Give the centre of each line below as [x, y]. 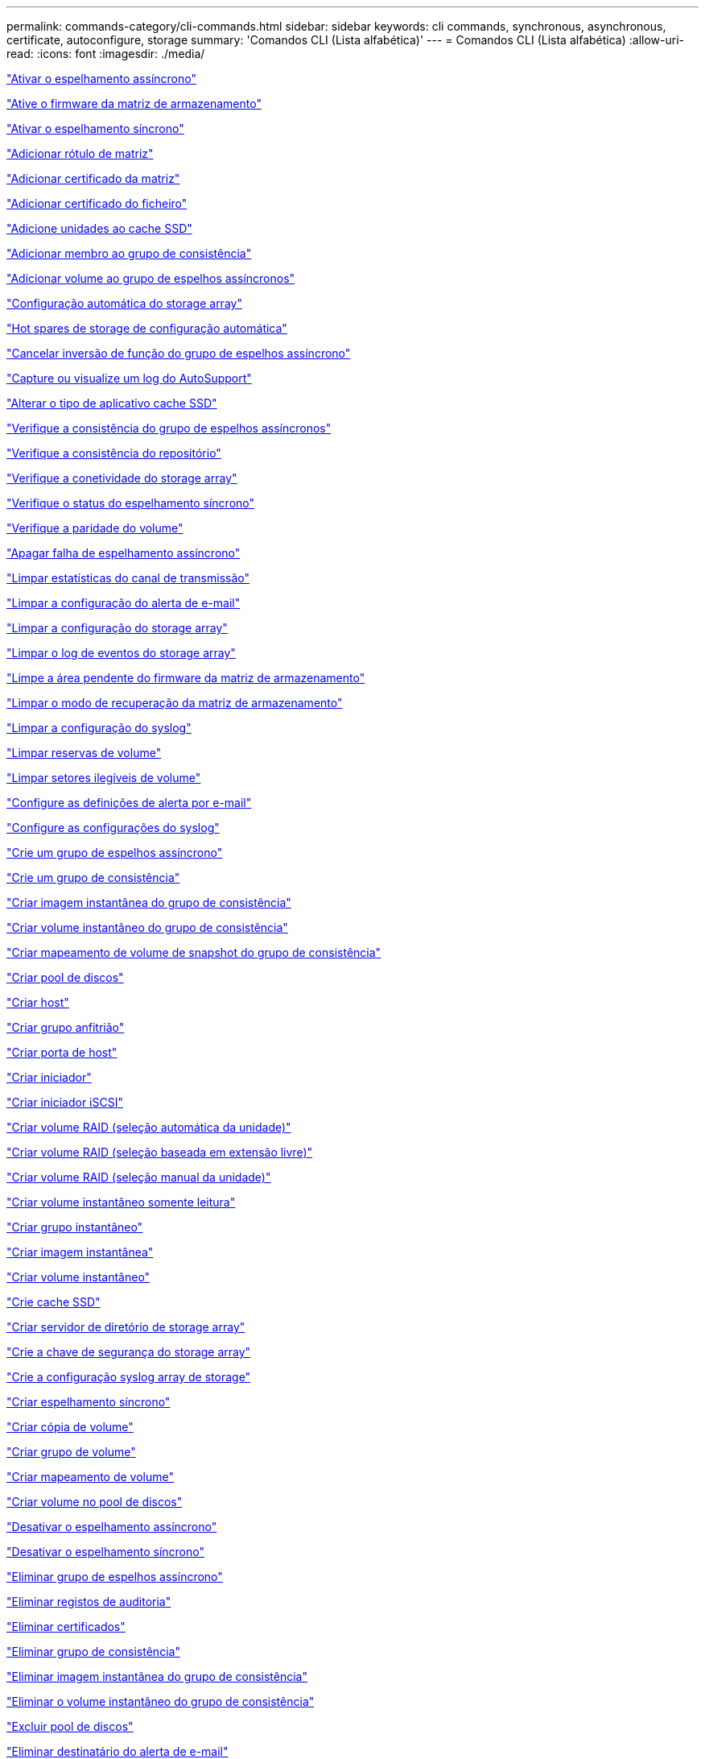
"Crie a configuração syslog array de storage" [129, 1377]
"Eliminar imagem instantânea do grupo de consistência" [157, 1676]
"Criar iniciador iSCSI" [65, 1102]
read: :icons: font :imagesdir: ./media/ [106, 54]
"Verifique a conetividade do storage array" [122, 478]
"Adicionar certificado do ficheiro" [97, 203]
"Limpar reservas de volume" [84, 753]
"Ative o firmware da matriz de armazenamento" [134, 103]
